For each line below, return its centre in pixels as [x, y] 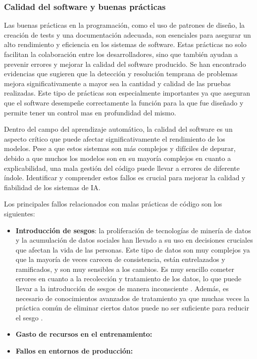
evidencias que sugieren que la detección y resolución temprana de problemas [121, 74]
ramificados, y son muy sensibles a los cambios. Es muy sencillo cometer [125, 269]
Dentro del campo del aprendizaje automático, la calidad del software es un [118, 129]
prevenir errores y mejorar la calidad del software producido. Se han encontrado [125, 64]
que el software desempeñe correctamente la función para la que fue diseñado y [124, 102]
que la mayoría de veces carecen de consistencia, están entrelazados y [120, 259]
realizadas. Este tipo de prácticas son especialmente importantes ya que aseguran [127, 93]
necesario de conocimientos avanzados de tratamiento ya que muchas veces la [132, 298]
